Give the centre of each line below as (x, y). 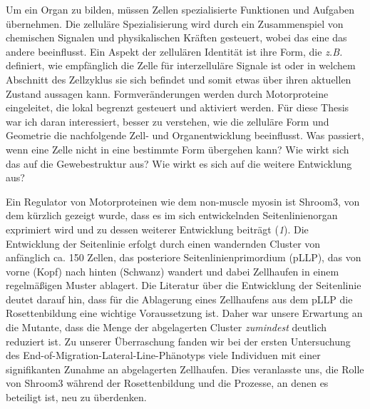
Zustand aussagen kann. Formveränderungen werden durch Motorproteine (167, 93)
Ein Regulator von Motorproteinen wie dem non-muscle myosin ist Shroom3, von (183, 201)
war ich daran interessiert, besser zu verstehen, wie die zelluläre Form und (168, 121)
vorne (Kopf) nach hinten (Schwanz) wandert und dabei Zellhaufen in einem (173, 271)
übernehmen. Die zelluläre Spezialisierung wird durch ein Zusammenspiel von (175, 23)
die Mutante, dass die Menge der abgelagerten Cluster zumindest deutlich (166, 327)
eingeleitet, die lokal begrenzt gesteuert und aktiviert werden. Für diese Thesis (178, 107)
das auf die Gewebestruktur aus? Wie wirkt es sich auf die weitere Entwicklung (179, 163)
